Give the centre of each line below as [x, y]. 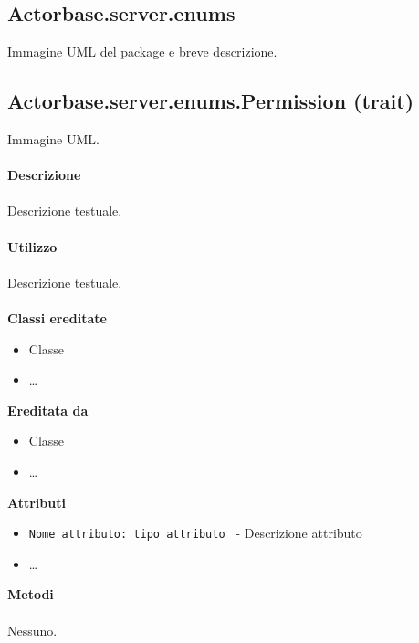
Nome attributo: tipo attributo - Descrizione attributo [195, 533]
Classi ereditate [57, 317]
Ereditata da [48, 410]
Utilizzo [32, 246]
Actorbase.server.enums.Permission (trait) [211, 101]
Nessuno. [32, 630]
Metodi [31, 594]
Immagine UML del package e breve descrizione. [142, 52]
